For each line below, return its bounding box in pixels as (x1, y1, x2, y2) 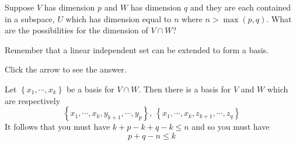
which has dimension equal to (65, 12, 172, 25)
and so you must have (191, 120, 270, 133)
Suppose (5, 1, 34, 13)
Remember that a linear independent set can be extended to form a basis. (5, 43, 269, 56)
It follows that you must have (5, 120, 110, 133)
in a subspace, (5, 12, 55, 25)
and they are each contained (190, 1, 291, 13)
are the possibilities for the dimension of (5, 24, 148, 36)
